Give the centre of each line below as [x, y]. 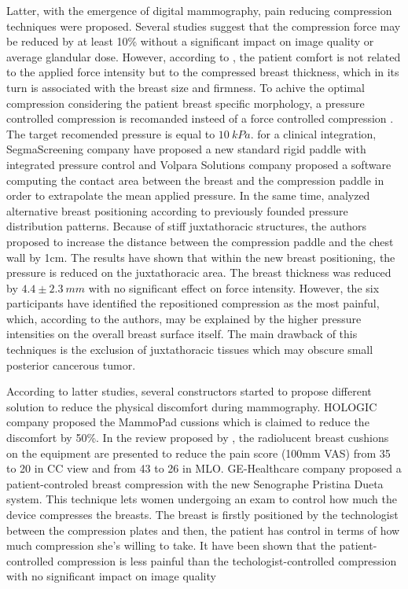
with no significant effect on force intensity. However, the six [234, 287]
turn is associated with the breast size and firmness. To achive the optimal [186, 87]
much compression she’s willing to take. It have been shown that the [171, 545]
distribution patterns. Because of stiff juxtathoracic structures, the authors [186, 226]
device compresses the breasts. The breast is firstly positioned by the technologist [202, 514]
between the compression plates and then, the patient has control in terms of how [203, 530]
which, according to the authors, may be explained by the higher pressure [184, 318]
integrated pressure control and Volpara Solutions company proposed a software [199, 164]
